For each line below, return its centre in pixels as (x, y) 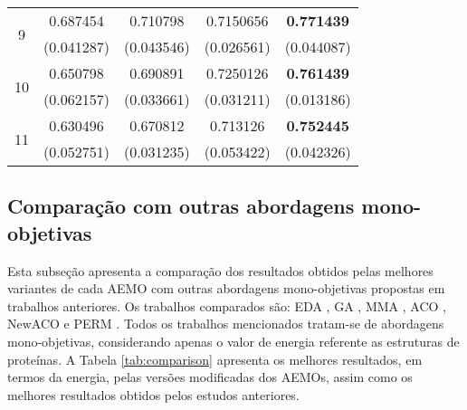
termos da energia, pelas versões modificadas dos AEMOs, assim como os (210, 377)
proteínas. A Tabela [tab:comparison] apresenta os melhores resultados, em (215, 359)
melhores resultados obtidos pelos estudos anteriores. (153, 394)
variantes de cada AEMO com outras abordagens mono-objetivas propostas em (226, 288)
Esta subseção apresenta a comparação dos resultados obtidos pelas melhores (220, 270)
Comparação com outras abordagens (181, 206)
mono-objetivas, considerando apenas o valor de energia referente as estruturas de (233, 341)
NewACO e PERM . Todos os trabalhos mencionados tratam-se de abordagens (226, 324)
